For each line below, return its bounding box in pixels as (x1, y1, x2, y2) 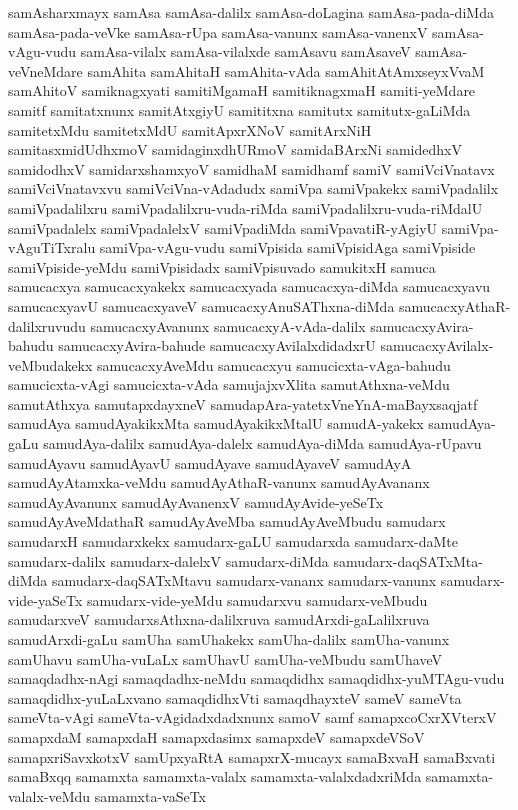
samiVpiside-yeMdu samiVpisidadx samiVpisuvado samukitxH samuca (8, 256, 436, 277)
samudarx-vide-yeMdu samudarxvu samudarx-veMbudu (86, 589, 428, 610)
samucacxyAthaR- (399, 295, 511, 316)
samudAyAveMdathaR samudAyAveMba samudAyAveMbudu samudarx (8, 511, 446, 532)
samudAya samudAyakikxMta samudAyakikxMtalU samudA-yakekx (8, 413, 424, 434)
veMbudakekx (8, 354, 93, 375)
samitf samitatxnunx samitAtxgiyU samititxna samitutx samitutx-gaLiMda (8, 99, 471, 120)
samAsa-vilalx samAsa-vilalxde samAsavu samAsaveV (80, 41, 411, 62)
